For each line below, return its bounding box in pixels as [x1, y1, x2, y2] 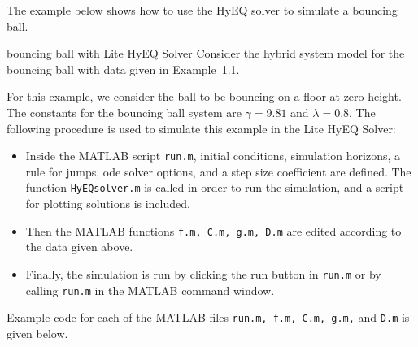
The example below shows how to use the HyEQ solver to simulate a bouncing [7, 2, 398, 18]
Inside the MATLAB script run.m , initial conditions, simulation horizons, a [25, 147, 400, 164]
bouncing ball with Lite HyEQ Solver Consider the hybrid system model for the [7, 45, 405, 62]
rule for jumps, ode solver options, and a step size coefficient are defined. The [25, 163, 411, 180]
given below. [7, 324, 68, 341]
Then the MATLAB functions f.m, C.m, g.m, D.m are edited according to [25, 222, 402, 239]
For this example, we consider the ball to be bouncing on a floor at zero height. [7, 88, 402, 105]
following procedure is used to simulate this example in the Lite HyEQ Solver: [7, 119, 396, 137]
